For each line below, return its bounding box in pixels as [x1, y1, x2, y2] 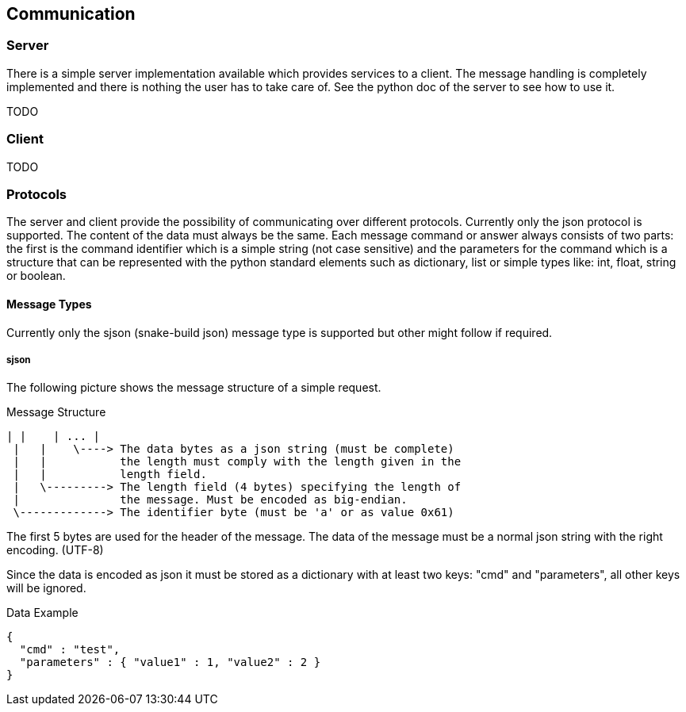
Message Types [6, 297, 92, 311]
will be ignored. [6, 581, 86, 595]
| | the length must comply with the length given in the [13, 455, 462, 469]
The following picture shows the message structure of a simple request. [6, 381, 381, 395]
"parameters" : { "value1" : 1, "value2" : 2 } [19, 656, 321, 669]
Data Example [6, 606, 79, 620]
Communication [6, 4, 136, 24]
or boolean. [6, 269, 66, 283]
